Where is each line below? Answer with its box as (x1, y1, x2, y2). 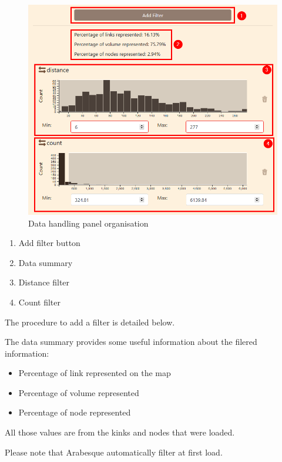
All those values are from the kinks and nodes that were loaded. (5, 426, 235, 438)
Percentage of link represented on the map (18, 367, 171, 379)
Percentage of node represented (18, 406, 131, 418)
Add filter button (18, 237, 80, 249)
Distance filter (18, 276, 70, 288)
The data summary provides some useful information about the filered (5, 335, 257, 348)
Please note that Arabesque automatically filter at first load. (5, 446, 223, 458)
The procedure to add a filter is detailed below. (5, 315, 175, 328)
